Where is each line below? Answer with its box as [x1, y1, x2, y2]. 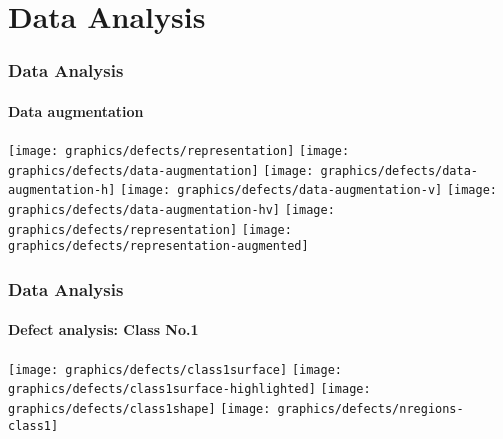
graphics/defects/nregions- [277, 401, 464, 416]
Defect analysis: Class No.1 [8, 319, 199, 340]
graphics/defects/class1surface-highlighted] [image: [8, 382, 371, 397]
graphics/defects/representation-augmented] [8, 239, 309, 254]
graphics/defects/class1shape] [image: [8, 401, 271, 416]
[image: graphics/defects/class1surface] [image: [8, 362, 342, 377]
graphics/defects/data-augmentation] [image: [8, 163, 314, 178]
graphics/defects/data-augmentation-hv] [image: [8, 202, 335, 217]
